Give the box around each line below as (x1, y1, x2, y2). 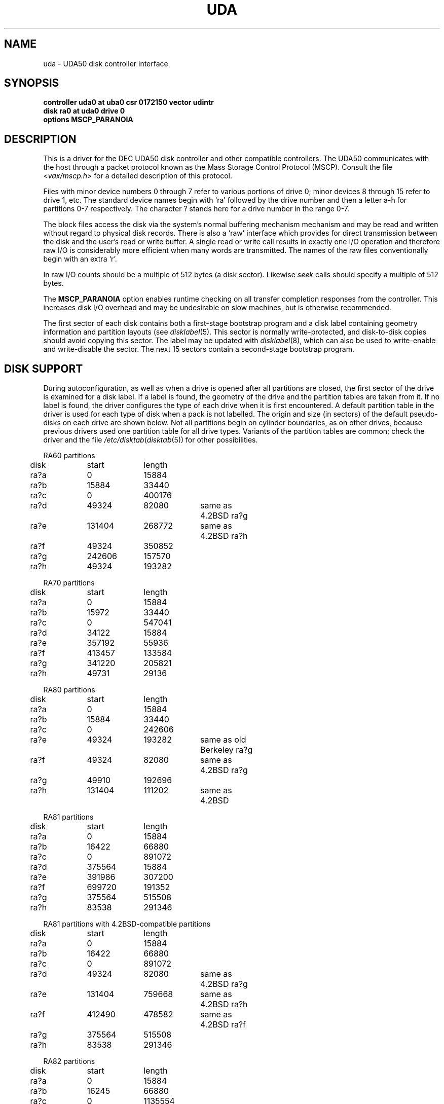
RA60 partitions (43, 451, 95, 460)
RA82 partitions (43, 1057, 95, 1066)
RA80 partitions (43, 685, 95, 694)
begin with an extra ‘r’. (43, 254, 117, 264)
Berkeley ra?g (200, 745, 253, 755)
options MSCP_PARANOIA (43, 115, 133, 124)
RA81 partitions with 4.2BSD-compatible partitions (43, 919, 211, 929)
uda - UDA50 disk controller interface (43, 59, 168, 68)
